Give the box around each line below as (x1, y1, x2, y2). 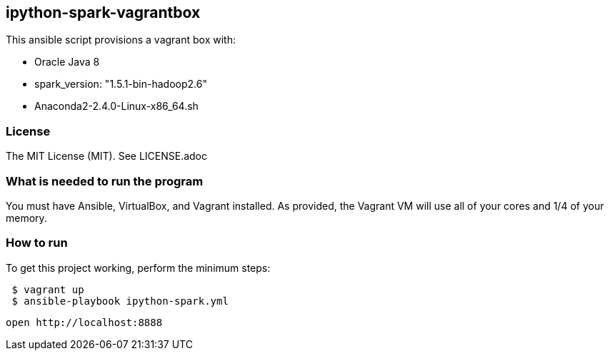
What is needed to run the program (6, 173, 204, 188)
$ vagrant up (11, 283, 84, 295)
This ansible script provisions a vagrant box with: (6, 34, 236, 46)
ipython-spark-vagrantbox (6, 4, 201, 21)
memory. (6, 211, 47, 224)
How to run (6, 235, 68, 250)
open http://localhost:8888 (6, 316, 163, 328)
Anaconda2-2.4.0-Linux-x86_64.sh (34, 100, 199, 113)
